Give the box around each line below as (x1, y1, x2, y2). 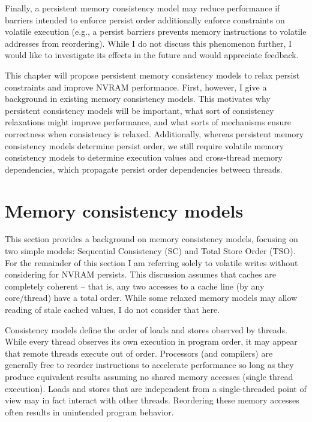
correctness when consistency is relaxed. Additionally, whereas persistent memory (5, 127, 304, 140)
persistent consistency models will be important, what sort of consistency (5, 104, 274, 116)
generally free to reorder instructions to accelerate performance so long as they (5, 358, 294, 371)
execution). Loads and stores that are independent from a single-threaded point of (5, 382, 307, 394)
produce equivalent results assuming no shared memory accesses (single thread (5, 370, 293, 382)
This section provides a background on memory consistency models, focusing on (5, 233, 298, 245)
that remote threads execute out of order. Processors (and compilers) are (5, 346, 273, 359)
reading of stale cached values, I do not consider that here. (5, 303, 220, 315)
